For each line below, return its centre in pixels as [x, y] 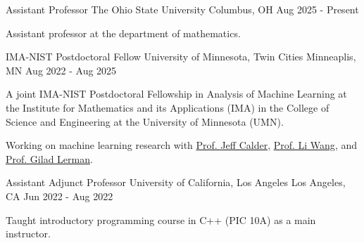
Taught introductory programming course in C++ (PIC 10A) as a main [161, 219]
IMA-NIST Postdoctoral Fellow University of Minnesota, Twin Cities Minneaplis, [181, 57]
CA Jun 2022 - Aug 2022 [59, 196]
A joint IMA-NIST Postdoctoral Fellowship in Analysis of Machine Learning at [176, 94]
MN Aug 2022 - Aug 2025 [61, 70]
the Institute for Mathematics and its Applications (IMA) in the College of [168, 107]
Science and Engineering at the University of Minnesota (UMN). [145, 121]
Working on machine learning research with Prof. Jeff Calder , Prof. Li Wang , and [181, 145]
